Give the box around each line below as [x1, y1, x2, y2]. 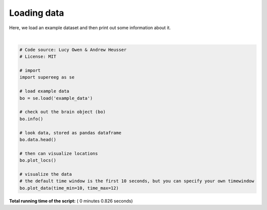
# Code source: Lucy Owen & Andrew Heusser [19, 47, 127, 52]
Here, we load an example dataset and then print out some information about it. [9, 25, 171, 31]
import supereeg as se [19, 75, 75, 80]
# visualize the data [19, 171, 72, 177]
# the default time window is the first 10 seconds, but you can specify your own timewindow [19, 178, 255, 184]
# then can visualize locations [19, 151, 98, 156]
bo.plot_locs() [19, 158, 56, 163]
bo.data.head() [19, 137, 56, 142]
